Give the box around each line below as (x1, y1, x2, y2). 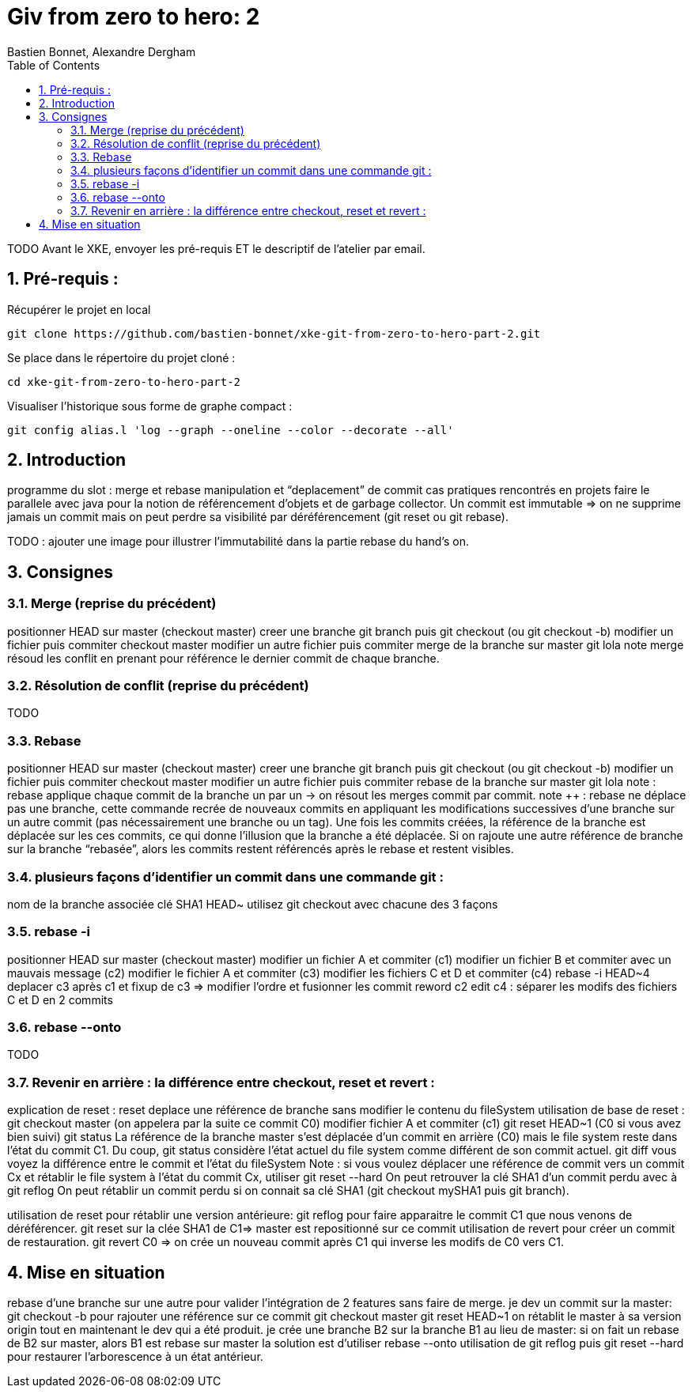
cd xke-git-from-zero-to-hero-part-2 (7, 375, 241, 388)
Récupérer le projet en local (7, 302, 151, 316)
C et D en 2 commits (7, 992, 113, 1007)
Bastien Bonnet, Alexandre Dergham (7, 44, 196, 59)
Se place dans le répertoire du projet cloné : (7, 350, 236, 365)
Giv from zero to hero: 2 (7, 3, 260, 30)
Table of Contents (7, 58, 100, 72)
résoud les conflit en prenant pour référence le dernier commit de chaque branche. (7, 651, 440, 665)
